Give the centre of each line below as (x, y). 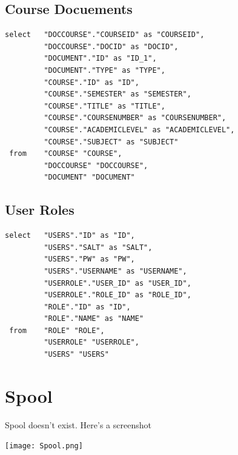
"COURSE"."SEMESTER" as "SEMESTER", (117, 94)
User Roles (40, 210)
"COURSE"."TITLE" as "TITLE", (104, 106)
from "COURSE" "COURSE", (66, 154)
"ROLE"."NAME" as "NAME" (94, 319)
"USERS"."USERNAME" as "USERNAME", (115, 271)
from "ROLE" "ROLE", (57, 330)
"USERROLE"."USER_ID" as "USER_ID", (117, 283)
